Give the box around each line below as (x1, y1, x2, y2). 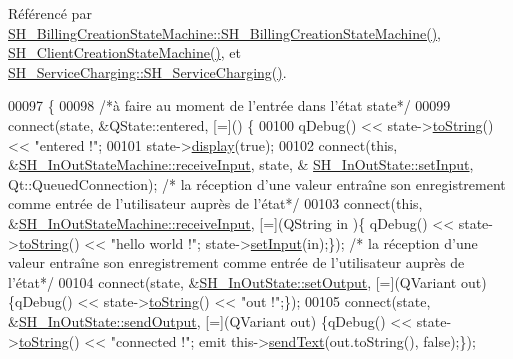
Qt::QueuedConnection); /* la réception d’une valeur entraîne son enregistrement (8, 173, 506, 194)
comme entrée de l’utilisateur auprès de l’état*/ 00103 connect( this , (8, 193, 423, 214)
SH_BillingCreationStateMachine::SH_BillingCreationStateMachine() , (8, 22, 442, 43)
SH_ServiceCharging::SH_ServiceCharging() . (8, 61, 287, 82)
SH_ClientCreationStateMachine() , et (8, 42, 242, 63)
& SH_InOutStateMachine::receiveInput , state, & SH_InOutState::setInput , (8, 154, 474, 175)
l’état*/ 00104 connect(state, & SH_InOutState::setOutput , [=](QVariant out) (8, 271, 487, 292)
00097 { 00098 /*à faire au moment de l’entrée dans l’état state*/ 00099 (8, 95, 451, 116)
